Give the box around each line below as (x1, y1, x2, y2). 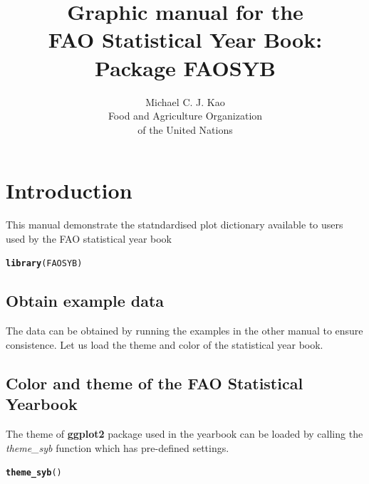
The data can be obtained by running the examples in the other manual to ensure (6, 323, 363, 338)
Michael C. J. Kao (145, 94, 225, 109)
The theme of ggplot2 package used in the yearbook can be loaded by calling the (6, 426, 363, 441)
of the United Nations (137, 122, 233, 137)
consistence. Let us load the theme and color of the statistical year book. (6, 337, 323, 352)
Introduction (6, 176, 132, 205)
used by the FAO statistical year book (6, 231, 172, 246)
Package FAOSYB (95, 53, 276, 82)
